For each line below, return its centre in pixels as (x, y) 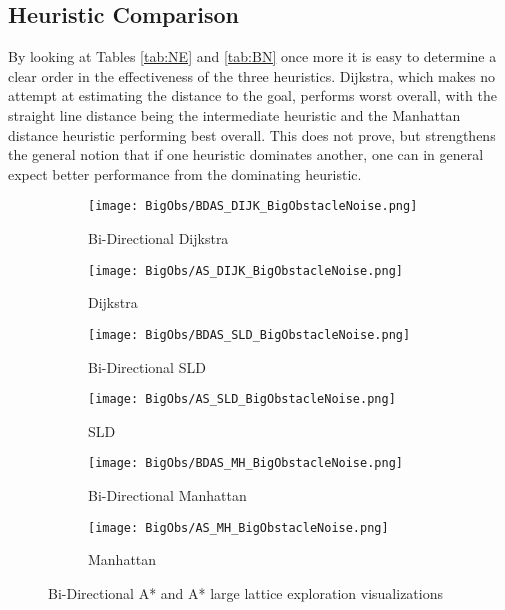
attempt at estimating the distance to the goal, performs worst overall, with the (252, 95)
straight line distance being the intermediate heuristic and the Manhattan (234, 114)
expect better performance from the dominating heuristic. (185, 173)
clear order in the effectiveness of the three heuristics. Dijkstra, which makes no (251, 75)
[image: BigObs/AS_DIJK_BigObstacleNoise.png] (245, 270)
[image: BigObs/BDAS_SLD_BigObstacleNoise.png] (249, 334)
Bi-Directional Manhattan (167, 495)
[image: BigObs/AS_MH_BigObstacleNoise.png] (238, 527)
